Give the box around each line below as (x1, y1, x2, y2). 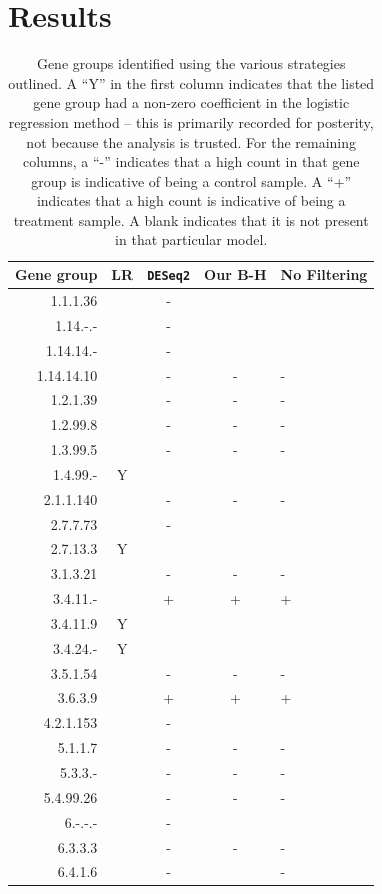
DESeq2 (147, 269, 191, 284)
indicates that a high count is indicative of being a (36, 190, 346, 211)
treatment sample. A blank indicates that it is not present (13, 209, 369, 230)
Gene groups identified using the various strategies (36, 53, 346, 74)
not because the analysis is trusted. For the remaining (26, 131, 357, 152)
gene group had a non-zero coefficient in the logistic (33, 92, 350, 113)
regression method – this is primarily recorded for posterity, (8, 111, 374, 132)
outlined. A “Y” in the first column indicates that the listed (8, 72, 375, 93)
